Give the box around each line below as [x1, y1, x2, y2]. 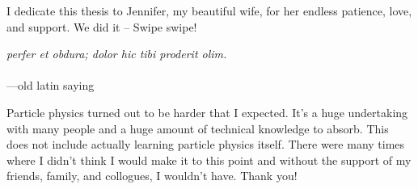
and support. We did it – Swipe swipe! [6, 18, 197, 35]
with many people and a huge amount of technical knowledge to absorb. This [6, 120, 389, 136]
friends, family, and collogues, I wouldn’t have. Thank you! [6, 167, 298, 184]
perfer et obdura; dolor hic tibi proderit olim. [6, 45, 227, 62]
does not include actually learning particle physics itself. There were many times [6, 136, 405, 153]
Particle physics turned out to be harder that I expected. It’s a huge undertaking [6, 103, 408, 120]
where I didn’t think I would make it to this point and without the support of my [6, 151, 412, 168]
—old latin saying [6, 77, 95, 94]
